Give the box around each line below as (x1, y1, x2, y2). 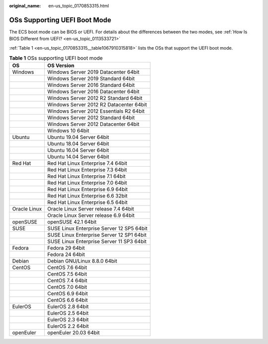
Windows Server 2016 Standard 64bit (47, 82, 135, 89)
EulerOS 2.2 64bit (47, 323, 89, 330)
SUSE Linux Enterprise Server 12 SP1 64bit (47, 231, 147, 238)
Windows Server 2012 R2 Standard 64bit (47, 95, 142, 102)
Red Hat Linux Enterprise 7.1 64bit (47, 173, 126, 180)
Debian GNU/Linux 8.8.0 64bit (47, 258, 118, 265)
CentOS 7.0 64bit (47, 283, 87, 290)
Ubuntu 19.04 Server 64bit (47, 134, 109, 141)
